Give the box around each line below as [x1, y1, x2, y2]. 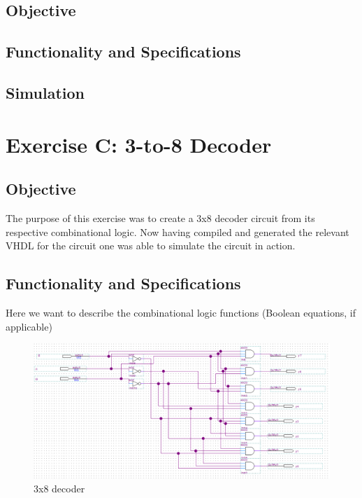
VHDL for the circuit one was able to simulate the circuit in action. [6, 238, 296, 253]
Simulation [6, 81, 85, 103]
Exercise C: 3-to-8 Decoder [6, 130, 272, 158]
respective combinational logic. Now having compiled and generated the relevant [6, 224, 349, 239]
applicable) [6, 319, 52, 333]
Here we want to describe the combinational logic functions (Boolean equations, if [6, 305, 356, 319]
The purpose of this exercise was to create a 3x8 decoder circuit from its [6, 210, 315, 225]
